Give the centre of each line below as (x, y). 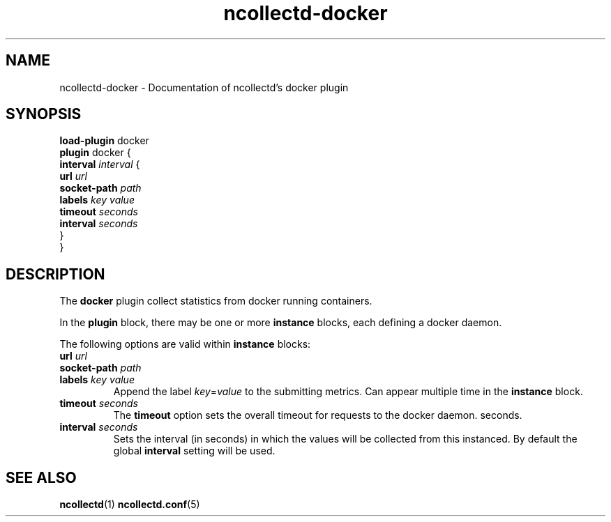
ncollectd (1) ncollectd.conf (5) (130, 505)
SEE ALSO (41, 477)
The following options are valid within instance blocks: (185, 344)
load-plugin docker (104, 141)
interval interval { (100, 164)
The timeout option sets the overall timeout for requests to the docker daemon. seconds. (318, 415)
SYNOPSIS (44, 114)
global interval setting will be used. (194, 451)
